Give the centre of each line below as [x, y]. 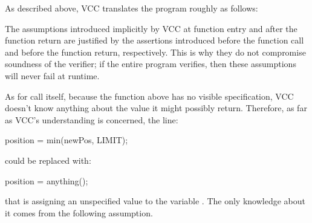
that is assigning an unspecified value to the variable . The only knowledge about [155, 201]
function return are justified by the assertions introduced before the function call [154, 40]
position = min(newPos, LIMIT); [67, 140]
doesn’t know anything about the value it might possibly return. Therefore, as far [156, 108]
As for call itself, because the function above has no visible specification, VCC [149, 96]
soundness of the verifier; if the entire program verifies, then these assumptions [151, 64]
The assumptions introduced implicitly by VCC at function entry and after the [151, 28]
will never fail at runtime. [52, 75]
